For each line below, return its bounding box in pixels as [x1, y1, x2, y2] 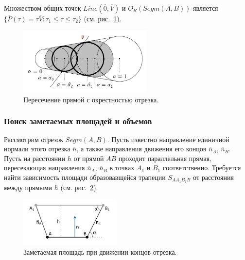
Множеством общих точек [4, 3, 81, 13]
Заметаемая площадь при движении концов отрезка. [23, 246, 177, 257]
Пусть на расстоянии [4, 153, 66, 163]
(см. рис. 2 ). [60, 182, 98, 192]
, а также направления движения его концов [76, 144, 207, 154]
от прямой [73, 153, 104, 163]
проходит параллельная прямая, [118, 153, 212, 163]
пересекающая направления [4, 162, 85, 173]
